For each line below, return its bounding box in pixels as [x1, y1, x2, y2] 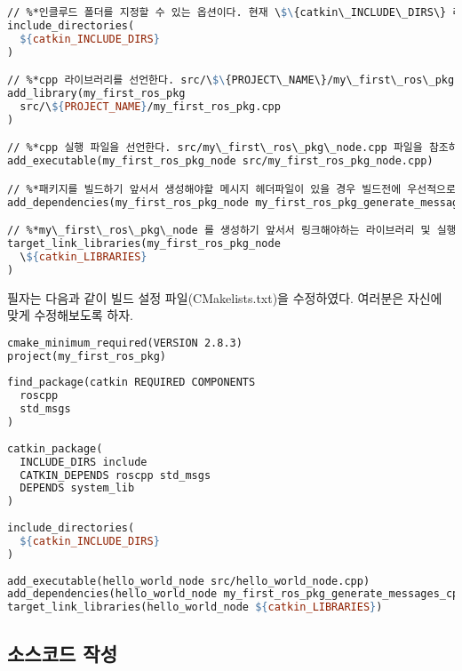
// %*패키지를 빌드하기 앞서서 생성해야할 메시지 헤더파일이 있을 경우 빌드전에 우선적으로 [7, 182, 456, 196]
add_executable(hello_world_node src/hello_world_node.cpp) [7, 574, 370, 587]
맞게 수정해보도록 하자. [7, 306, 134, 324]
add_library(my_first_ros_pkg [7, 87, 186, 100]
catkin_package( [7, 442, 103, 455]
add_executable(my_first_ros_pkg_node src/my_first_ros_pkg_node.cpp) [7, 155, 434, 168]
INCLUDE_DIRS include [20, 455, 147, 468]
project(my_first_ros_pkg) [7, 349, 166, 363]
